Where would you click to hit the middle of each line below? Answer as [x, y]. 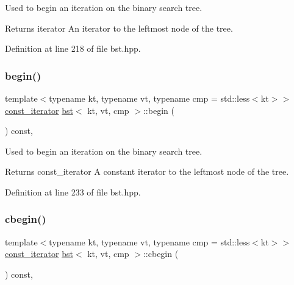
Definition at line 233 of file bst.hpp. [73, 192]
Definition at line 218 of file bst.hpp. [73, 48]
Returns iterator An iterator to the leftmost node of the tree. [119, 28]
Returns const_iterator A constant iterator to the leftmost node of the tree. [147, 171]
